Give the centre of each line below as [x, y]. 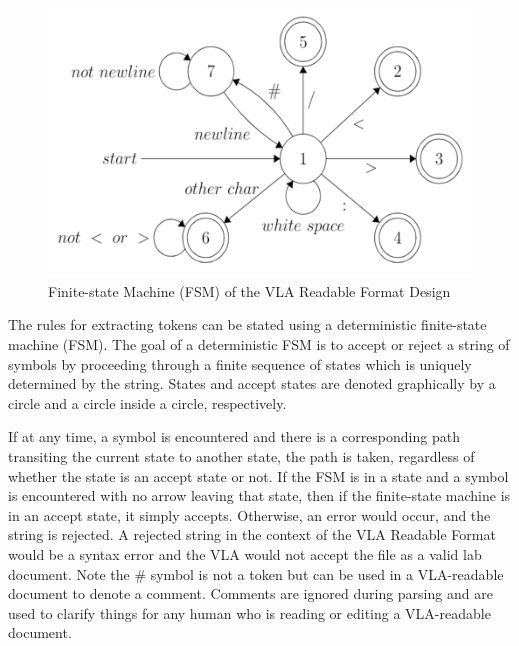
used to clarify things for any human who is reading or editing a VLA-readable [249, 612]
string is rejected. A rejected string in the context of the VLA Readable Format [252, 534]
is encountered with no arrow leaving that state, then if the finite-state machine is [259, 495]
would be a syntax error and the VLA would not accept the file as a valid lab [245, 553]
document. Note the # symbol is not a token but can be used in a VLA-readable [256, 573]
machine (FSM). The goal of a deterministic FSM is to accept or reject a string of [259, 344]
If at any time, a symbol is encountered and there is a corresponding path [234, 436]
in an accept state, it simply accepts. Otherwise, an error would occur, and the [249, 514]
